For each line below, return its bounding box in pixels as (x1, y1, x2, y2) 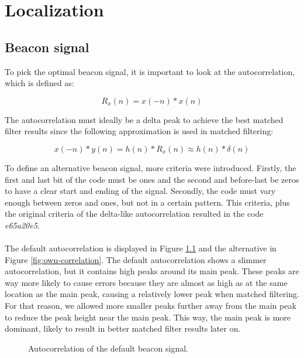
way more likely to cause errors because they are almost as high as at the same (5, 276, 288, 288)
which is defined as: (5, 77, 74, 89)
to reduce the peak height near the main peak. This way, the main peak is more (5, 311, 291, 323)
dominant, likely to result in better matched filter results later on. (5, 322, 241, 335)
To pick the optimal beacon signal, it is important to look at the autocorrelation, (5, 65, 295, 77)
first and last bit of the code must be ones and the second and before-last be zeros (5, 173, 299, 185)
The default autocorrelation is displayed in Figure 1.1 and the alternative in (5, 242, 277, 254)
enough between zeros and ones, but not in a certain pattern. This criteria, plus (5, 196, 290, 208)
